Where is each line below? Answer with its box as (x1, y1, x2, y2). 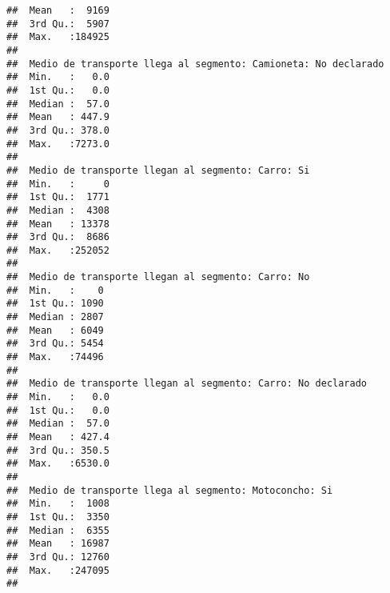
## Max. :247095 (6, 564, 109, 576)
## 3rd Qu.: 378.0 (6, 124, 109, 136)
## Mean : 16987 (6, 538, 109, 550)
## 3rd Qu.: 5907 (6, 18, 109, 30)
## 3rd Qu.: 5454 (6, 338, 104, 350)
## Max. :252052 (6, 244, 109, 256)
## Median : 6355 (6, 524, 109, 536)
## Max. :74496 (6, 351, 104, 363)
